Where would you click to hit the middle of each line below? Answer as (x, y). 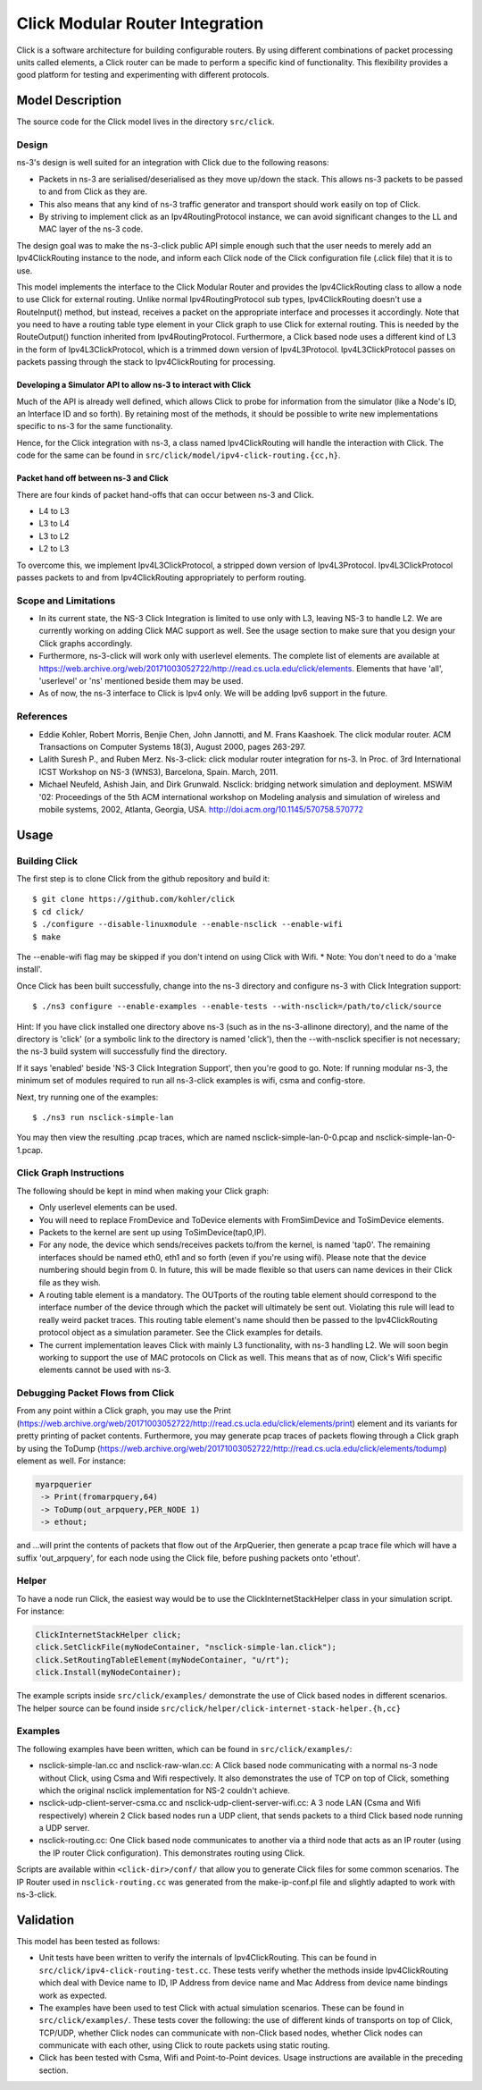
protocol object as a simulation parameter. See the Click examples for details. (181, 1333)
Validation (46, 1920)
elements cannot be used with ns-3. (105, 1370)
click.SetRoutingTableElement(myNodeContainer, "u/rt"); (162, 1660)
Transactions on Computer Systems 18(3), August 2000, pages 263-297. (172, 746)
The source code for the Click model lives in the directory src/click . (145, 122)
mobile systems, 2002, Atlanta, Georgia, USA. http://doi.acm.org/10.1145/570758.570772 (201, 809)
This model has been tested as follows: (88, 1941)
